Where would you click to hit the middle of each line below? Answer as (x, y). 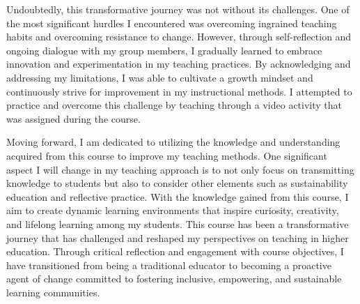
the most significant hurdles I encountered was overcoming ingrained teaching (172, 23)
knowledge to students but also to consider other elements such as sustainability (177, 183)
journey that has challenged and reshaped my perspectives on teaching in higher (178, 237)
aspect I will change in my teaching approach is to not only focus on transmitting (180, 169)
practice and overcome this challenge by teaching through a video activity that (174, 105)
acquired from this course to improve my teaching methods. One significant (167, 155)
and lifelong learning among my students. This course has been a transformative (178, 223)
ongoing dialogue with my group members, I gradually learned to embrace (164, 50)
